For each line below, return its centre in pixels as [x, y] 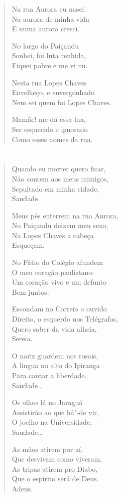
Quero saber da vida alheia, [54, 328]
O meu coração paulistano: [53, 272]
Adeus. [22, 488]
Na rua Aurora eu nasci [48, 9]
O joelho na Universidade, [52, 422]
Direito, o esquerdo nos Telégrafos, [65, 319]
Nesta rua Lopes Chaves [49, 82]
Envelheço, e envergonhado [53, 92]
